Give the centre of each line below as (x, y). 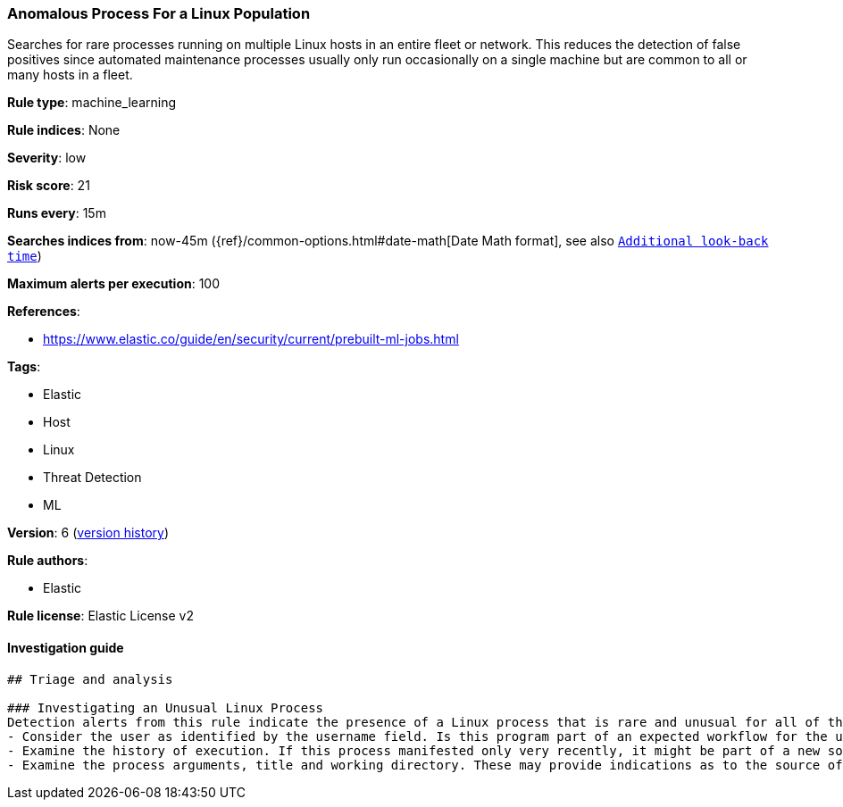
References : (44, 312)
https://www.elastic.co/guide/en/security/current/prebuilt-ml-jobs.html (251, 339)
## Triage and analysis (90, 679)
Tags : (24, 367)
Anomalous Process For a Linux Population (159, 13)
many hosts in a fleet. (70, 75)
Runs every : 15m (57, 213)
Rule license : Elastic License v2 (100, 616)
